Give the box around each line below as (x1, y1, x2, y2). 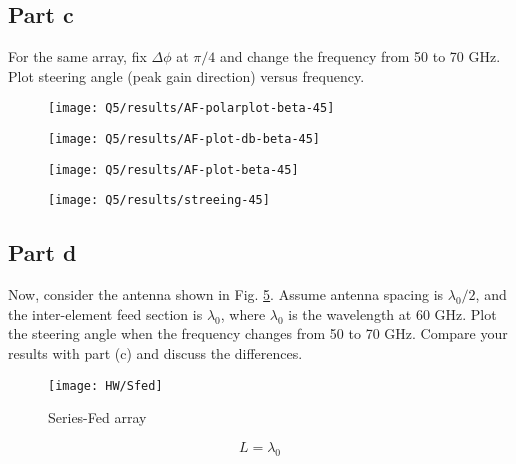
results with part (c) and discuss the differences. (8, 343, 303, 363)
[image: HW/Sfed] (48, 378, 163, 393)
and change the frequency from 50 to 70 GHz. (219, 46, 501, 67)
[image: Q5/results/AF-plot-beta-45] (48, 162, 299, 177)
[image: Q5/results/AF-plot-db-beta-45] (48, 132, 321, 147)
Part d (8, 237, 77, 268)
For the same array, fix (8, 46, 147, 67)
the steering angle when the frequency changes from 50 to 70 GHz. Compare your (8, 323, 508, 344)
